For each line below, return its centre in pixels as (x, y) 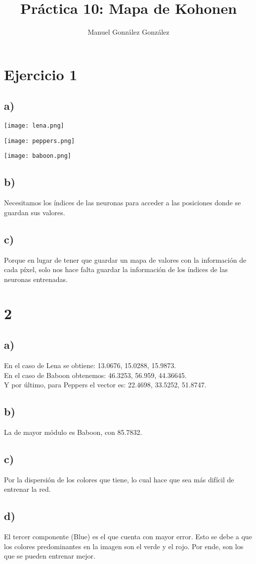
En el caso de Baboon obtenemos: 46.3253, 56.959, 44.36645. (95, 375)
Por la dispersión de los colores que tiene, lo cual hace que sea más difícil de (119, 479)
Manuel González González (128, 32)
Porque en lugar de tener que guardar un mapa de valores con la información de (125, 259)
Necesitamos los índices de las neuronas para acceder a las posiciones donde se (123, 203)
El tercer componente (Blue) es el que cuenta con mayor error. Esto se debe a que (128, 537)
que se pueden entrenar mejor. (50, 556)
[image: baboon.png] (38, 156)
